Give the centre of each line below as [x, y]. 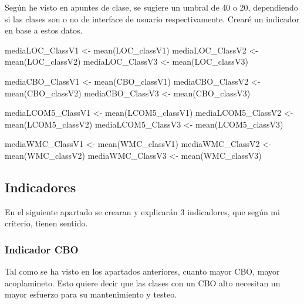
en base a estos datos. [44, 30]
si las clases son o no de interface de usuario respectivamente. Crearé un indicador [152, 19]
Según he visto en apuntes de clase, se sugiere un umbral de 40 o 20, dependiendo [151, 7]
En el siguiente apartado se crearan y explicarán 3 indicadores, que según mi [142, 211]
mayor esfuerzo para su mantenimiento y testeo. [91, 294]
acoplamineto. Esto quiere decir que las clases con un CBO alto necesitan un [143, 283]
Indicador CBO [42, 249]
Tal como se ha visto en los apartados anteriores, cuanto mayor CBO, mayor [142, 271]
